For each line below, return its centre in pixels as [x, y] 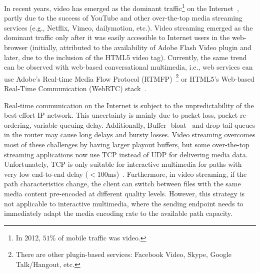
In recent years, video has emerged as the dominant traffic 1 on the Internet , [121, 7]
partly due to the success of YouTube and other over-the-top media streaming [123, 18]
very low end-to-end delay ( [46, 174]
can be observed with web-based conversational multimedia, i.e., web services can [128, 67]
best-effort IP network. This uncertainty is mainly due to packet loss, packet [121, 115]
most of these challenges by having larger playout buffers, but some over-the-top [127, 145]
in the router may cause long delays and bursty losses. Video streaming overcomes [130, 134]
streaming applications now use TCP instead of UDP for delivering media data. [126, 154]
